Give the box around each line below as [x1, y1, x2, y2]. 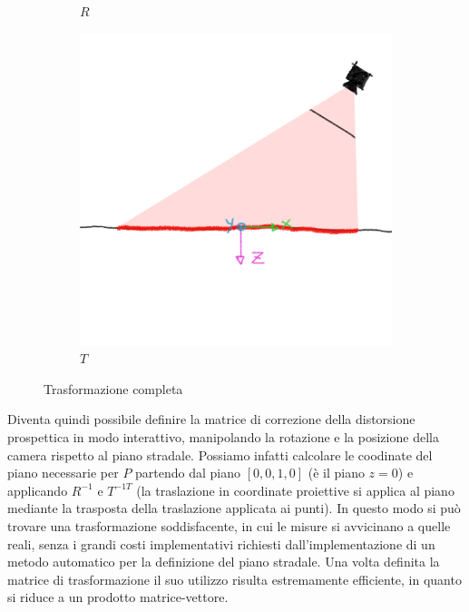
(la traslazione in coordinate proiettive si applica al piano [136, 480, 454, 499]
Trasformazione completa [44, 379, 183, 398]
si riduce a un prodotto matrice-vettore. [7, 587, 229, 607]
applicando [7, 480, 68, 499]
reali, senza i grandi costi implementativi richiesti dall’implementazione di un [7, 534, 435, 553]
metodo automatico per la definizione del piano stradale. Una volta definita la [7, 552, 440, 571]
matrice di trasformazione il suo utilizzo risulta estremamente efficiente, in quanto [7, 569, 462, 588]
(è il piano [308, 463, 365, 482]
